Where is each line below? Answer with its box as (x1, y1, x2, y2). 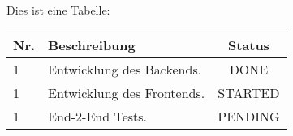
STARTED (218, 83, 280, 102)
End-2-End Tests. (48, 106, 148, 125)
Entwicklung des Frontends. (48, 83, 205, 102)
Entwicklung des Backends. (48, 59, 202, 79)
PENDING (218, 106, 280, 125)
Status (227, 35, 269, 54)
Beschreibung (48, 35, 136, 54)
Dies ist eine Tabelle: (6, 2, 110, 18)
